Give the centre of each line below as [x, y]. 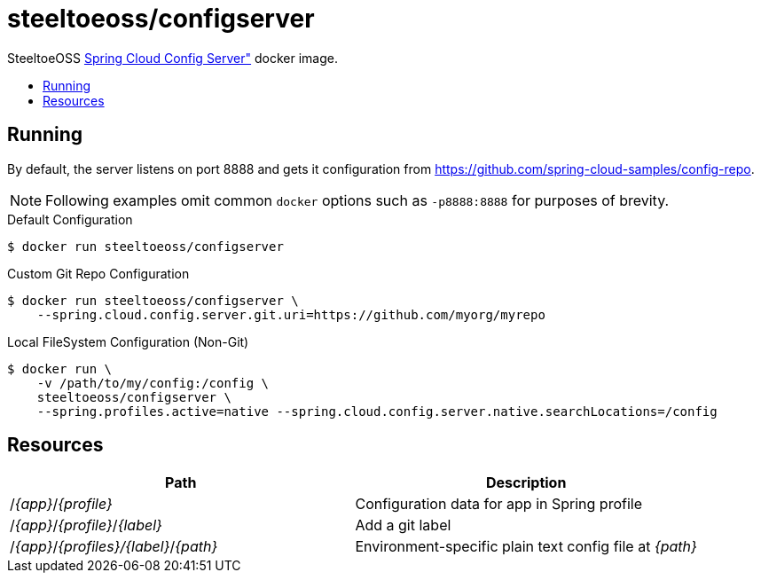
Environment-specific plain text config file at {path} [526, 547]
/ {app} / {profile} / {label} [86, 525]
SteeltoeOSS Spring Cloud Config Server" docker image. [173, 58]
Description [526, 483]
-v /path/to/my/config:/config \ [153, 383]
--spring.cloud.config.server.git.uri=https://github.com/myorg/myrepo [291, 314]
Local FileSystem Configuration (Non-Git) [128, 341]
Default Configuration [70, 219]
